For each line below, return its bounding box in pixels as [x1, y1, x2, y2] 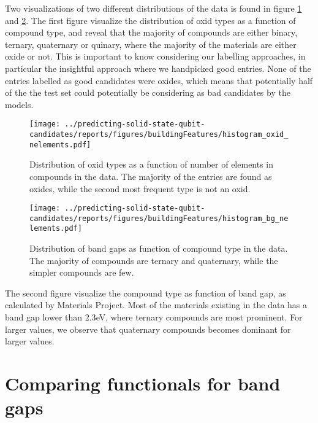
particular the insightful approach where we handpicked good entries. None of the [5, 61, 311, 74]
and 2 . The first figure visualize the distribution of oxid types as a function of [5, 14, 296, 26]
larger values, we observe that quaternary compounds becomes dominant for [5, 322, 291, 335]
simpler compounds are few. [29, 266, 134, 279]
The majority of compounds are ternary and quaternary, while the [29, 254, 278, 266]
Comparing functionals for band [5, 371, 281, 395]
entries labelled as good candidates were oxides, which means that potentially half [5, 74, 313, 87]
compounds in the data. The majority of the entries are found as [29, 169, 272, 182]
